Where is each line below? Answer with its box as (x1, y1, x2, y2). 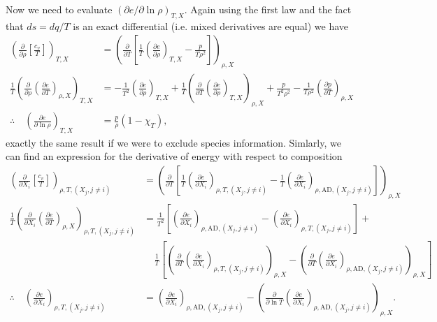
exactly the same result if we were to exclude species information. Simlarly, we (6, 135, 341, 149)
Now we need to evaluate (6, 2, 113, 16)
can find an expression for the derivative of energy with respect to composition (6, 149, 343, 163)
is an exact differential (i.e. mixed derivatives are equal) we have (73, 18, 349, 33)
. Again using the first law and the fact (184, 2, 352, 16)
